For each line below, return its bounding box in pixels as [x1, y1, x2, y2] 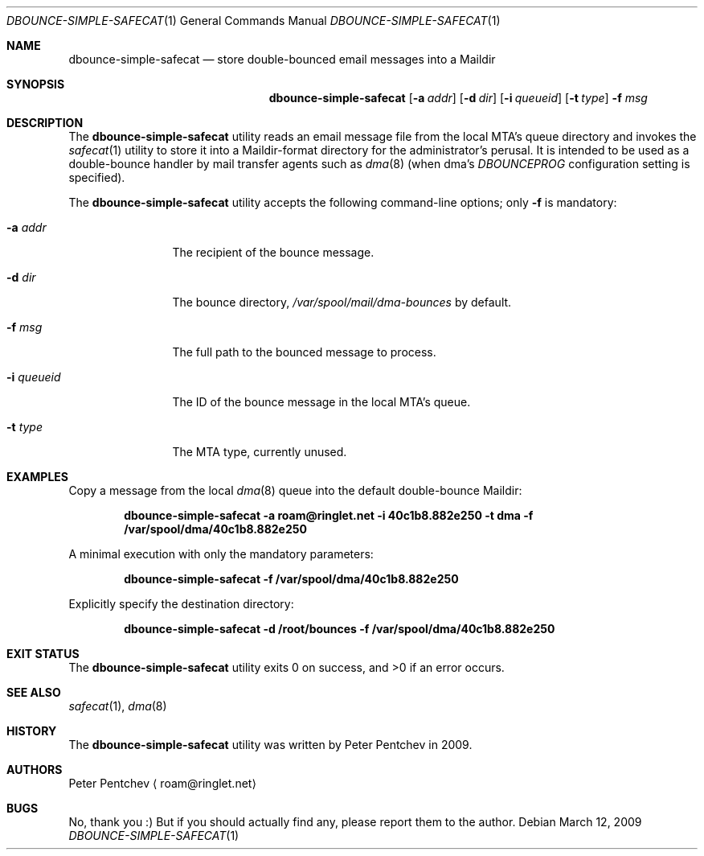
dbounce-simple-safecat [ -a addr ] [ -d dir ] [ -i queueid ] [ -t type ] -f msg [268, 91, 648, 105]
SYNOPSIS [6, 77, 65, 91]
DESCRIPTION [6, 116, 84, 130]
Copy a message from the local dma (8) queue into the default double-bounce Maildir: [68, 484, 522, 497]
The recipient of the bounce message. [172, 245, 375, 259]
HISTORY [6, 724, 57, 738]
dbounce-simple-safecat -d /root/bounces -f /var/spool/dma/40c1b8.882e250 [124, 622, 555, 636]
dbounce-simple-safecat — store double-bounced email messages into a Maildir [68, 52, 496, 66]
